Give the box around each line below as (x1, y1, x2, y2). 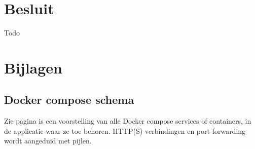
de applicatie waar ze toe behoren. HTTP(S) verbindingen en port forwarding (4, 125, 246, 136)
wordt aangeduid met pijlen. (4, 135, 92, 146)
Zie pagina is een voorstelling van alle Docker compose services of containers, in (4, 116, 251, 126)
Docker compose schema (4, 92, 134, 107)
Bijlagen (4, 57, 62, 78)
